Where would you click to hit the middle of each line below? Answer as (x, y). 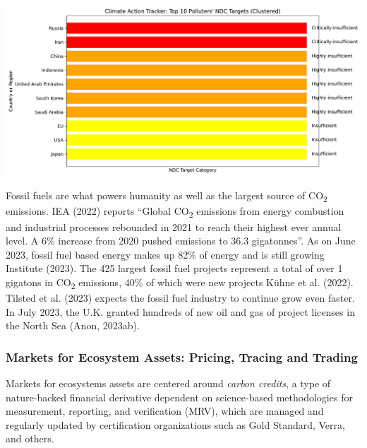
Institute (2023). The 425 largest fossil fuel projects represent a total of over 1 (174, 268)
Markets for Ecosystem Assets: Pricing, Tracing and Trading (182, 356)
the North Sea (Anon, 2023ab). (73, 325)
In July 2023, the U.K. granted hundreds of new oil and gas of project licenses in (180, 311)
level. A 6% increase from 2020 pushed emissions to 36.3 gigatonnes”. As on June (181, 241)
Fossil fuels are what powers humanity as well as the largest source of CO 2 (167, 196)
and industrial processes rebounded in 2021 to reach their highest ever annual (174, 226)
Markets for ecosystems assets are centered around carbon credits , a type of (168, 383)
